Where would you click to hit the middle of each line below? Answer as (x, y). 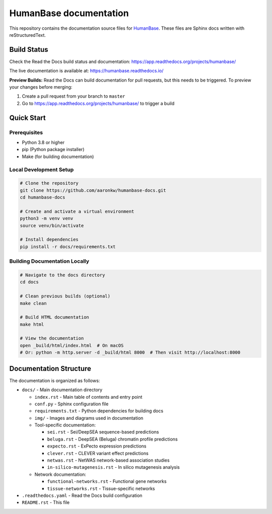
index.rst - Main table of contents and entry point (88, 397)
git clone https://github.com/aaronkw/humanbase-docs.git (93, 190)
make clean (33, 303)
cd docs (29, 282)
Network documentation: (60, 474)
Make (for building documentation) (58, 157)
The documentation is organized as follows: (55, 381)
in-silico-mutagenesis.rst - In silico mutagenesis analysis (113, 467)
